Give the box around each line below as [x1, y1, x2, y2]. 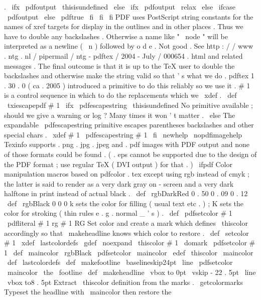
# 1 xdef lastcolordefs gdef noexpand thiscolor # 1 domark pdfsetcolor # [4, 237, 255, 248]
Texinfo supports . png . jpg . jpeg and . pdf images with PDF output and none [4, 139, 249, 149]
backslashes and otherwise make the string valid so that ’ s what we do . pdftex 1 [4, 70, 254, 81]
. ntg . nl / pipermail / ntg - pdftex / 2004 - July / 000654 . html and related [4, 50, 243, 61]
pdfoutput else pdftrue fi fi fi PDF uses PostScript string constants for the [7, 11, 253, 22]
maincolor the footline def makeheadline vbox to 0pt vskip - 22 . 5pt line [7, 267, 256, 277]
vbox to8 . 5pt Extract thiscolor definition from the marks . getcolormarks [7, 276, 243, 287]
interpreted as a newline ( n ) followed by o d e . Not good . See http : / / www [4, 41, 253, 51]
